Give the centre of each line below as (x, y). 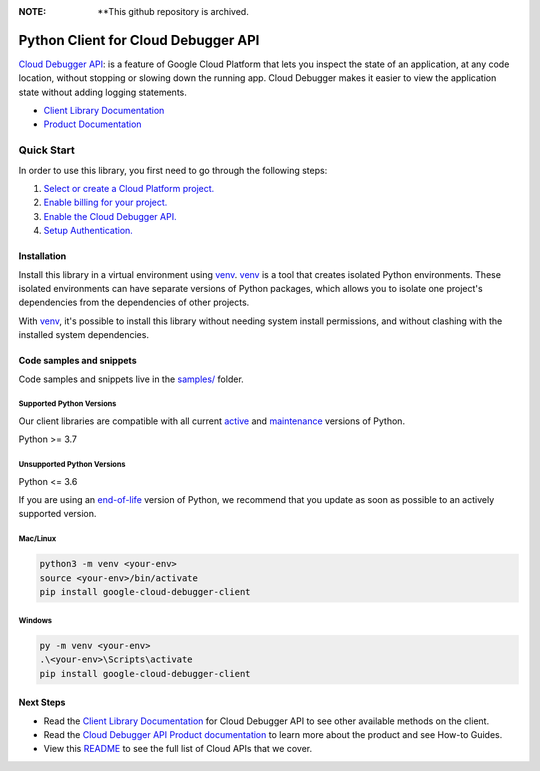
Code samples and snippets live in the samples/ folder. (131, 379)
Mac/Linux (37, 539)
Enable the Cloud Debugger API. (110, 216)
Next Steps (42, 702)
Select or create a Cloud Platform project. (129, 188)
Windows (35, 620)
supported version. (57, 514)
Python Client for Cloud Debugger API (139, 40)
